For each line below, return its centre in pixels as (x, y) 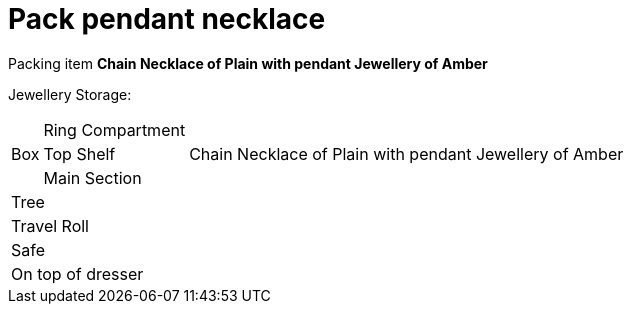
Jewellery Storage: (70, 94)
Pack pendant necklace (167, 19)
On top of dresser (77, 273)
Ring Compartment (114, 129)
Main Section (92, 177)
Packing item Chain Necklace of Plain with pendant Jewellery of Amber (248, 63)
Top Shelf (79, 153)
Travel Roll (50, 225)
